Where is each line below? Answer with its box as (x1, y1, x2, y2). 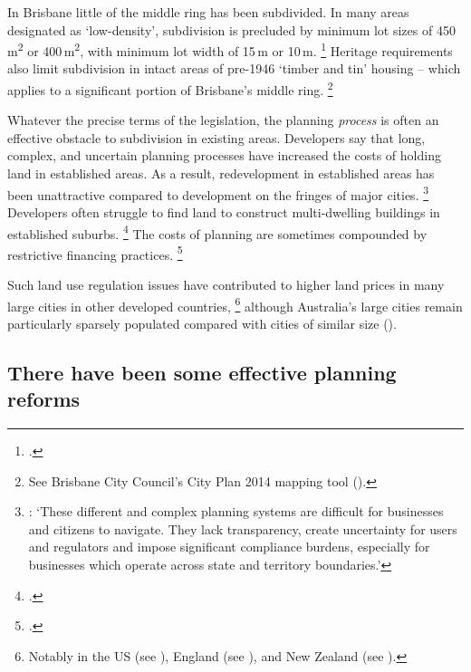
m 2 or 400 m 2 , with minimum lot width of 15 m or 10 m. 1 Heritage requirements (7, 39, 453, 60)
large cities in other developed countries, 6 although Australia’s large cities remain (7, 293, 463, 315)
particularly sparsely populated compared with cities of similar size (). (7, 313, 397, 332)
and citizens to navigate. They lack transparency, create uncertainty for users (28, 519, 457, 538)
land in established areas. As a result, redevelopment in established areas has (7, 164, 435, 183)
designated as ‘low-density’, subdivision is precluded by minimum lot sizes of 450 (7, 20, 456, 39)
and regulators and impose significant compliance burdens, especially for (28, 537, 430, 556)
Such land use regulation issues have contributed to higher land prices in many (7, 275, 445, 293)
